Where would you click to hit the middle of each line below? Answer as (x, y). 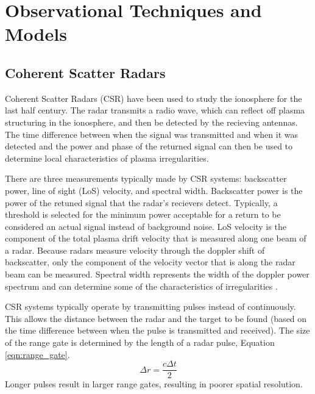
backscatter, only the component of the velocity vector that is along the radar (150, 262)
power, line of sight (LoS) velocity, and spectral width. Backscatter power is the (154, 190)
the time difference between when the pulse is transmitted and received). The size (157, 330)
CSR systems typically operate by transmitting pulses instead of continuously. (150, 306)
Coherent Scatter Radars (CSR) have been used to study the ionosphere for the (154, 98)
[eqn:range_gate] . (37, 354)
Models (36, 34)
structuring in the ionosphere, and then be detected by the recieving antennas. (151, 122)
